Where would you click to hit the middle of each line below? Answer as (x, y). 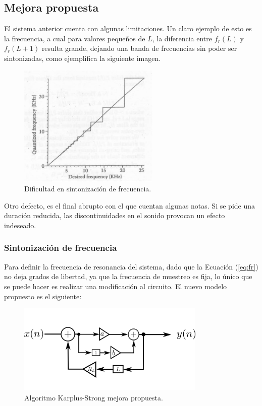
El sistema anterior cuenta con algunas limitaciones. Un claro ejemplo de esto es (128, 28)
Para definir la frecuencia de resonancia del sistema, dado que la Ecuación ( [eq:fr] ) (131, 266)
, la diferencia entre (182, 38)
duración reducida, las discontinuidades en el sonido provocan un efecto (115, 215)
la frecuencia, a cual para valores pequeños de (75, 38)
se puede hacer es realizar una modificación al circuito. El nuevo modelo (116, 286)
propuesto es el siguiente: (43, 296)
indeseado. (20, 225)
